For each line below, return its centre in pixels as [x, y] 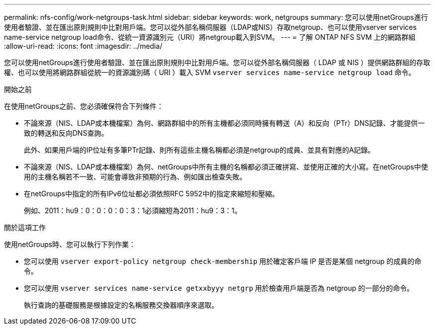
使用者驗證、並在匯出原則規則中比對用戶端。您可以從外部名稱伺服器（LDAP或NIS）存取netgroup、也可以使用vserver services [210, 27]
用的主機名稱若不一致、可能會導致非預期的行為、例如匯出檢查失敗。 [135, 177]
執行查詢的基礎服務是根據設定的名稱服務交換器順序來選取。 [121, 305]
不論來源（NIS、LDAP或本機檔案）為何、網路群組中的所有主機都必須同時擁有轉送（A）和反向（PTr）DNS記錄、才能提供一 [224, 123]
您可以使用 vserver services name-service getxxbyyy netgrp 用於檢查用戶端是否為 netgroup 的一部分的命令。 [219, 288]
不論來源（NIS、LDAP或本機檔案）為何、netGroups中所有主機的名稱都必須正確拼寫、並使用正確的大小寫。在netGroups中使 [226, 167]
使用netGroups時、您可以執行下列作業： [70, 244]
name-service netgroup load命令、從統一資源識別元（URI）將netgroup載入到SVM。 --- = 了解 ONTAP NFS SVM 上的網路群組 [210, 37]
